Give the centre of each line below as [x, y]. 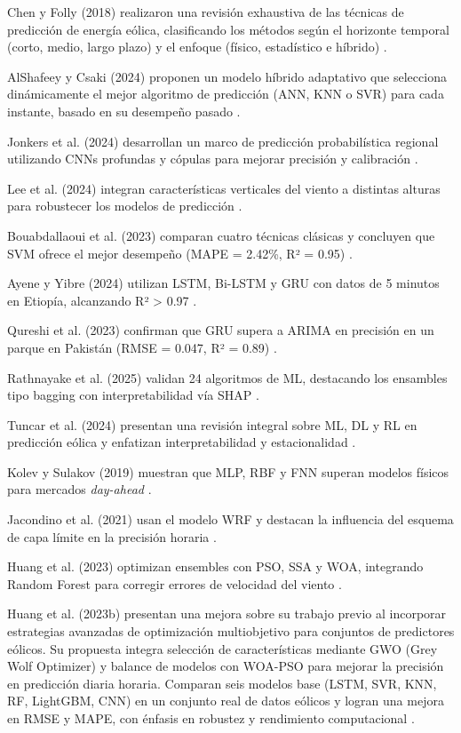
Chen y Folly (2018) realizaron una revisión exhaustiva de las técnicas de [206, 12]
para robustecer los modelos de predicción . [125, 206]
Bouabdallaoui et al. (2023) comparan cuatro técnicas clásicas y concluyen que [221, 235]
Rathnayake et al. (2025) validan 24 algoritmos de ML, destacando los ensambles [227, 377]
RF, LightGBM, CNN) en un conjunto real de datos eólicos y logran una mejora [226, 701]
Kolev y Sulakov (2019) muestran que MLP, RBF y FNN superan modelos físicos [228, 471]
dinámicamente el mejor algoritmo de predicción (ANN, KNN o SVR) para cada [226, 94]
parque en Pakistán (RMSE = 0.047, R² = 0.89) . [142, 347]
